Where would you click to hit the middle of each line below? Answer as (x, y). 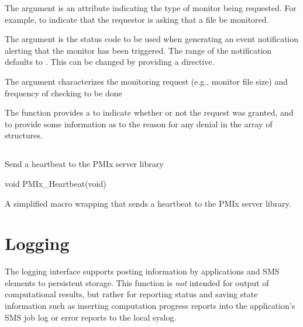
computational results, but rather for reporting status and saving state (131, 294)
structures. (24, 135)
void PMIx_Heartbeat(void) (56, 183)
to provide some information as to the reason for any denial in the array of (139, 124)
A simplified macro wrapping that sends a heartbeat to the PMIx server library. (148, 203)
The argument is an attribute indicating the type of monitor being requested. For (151, 8)
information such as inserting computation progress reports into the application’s (150, 306)
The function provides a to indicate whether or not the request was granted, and (149, 112)
